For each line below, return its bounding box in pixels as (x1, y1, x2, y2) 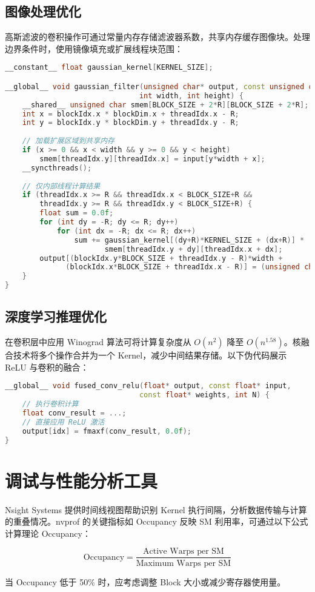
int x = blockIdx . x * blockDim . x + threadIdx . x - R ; (22, 109, 239, 118)
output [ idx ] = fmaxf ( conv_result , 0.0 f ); (22, 426, 191, 436)
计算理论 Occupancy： (5, 526, 91, 539)
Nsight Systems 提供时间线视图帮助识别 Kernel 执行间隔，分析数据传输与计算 (5, 503, 307, 516)
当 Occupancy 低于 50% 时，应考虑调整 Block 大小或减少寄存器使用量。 (5, 575, 286, 588)
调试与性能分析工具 (5, 468, 158, 493)
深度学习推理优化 (5, 307, 107, 326)
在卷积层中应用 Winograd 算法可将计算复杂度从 (5, 335, 191, 348)
